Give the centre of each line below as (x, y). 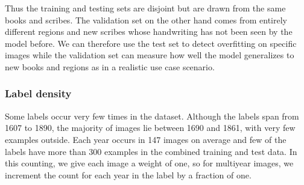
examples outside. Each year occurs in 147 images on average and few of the (146, 139)
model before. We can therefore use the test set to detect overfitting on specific (151, 43)
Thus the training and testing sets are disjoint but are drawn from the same (145, 8)
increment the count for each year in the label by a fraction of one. (128, 174)
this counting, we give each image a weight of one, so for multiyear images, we (149, 163)
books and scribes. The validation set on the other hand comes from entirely (146, 20)
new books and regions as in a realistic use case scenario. (110, 66)
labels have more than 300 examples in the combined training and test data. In (151, 151)
